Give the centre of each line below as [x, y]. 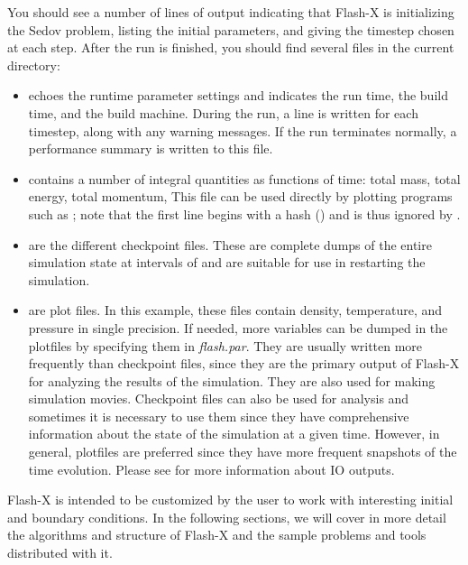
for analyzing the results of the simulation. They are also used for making [232, 380]
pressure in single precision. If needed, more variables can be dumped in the [238, 327]
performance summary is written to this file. [151, 148]
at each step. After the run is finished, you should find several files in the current [231, 47]
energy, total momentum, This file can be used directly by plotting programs [240, 196]
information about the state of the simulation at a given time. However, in [234, 434]
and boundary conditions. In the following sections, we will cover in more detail [227, 517]
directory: [34, 65]
